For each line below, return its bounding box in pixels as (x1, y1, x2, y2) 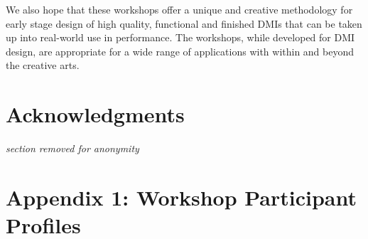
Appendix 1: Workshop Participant (6, 182, 357, 211)
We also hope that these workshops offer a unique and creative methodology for (6, 2, 353, 16)
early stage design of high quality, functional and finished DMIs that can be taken (6, 16, 362, 31)
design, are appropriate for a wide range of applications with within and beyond (6, 43, 355, 58)
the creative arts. (6, 58, 80, 73)
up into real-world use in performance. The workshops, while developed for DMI (6, 30, 355, 45)
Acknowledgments (6, 100, 185, 129)
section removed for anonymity (6, 141, 139, 156)
